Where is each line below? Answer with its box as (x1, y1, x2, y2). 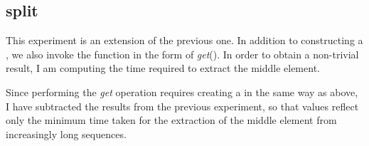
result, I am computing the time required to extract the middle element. (6, 61, 320, 75)
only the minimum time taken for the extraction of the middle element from (6, 113, 337, 127)
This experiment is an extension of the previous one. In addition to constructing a (6, 33, 363, 48)
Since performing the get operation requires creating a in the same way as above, (6, 84, 358, 99)
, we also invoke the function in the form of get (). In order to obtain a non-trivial (6, 46, 359, 61)
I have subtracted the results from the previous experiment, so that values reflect (6, 98, 359, 113)
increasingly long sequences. (6, 126, 127, 141)
